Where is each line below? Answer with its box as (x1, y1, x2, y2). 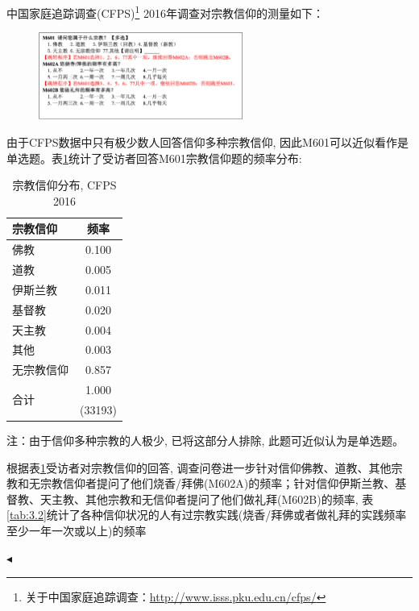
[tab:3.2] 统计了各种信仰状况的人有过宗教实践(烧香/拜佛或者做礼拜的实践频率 (6, 506, 407, 523)
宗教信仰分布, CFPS (12, 177, 117, 193)
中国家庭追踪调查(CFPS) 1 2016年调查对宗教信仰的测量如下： (6, 2, 324, 21)
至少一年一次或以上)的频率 (6, 522, 147, 538)
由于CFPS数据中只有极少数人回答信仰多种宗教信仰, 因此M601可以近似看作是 (6, 133, 409, 150)
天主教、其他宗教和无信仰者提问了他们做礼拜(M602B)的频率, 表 (39, 490, 374, 507)
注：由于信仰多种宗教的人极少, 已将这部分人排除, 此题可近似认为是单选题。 (6, 431, 404, 448)
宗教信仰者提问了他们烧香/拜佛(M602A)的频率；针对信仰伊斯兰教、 (39, 475, 396, 492)
